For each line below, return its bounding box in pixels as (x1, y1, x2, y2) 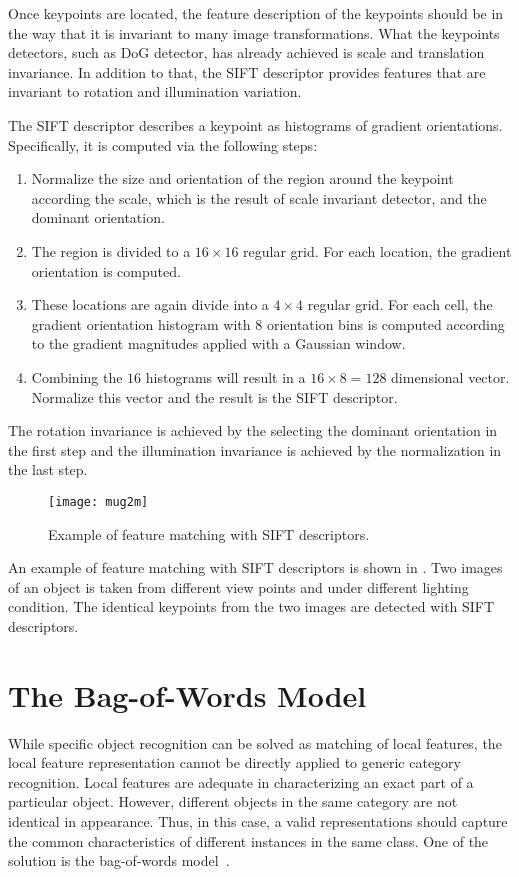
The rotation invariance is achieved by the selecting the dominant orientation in (8, 420, 498, 441)
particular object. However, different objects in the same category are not (8, 791, 458, 812)
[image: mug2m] (48, 494, 149, 509)
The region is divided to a (31, 240, 191, 261)
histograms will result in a (145, 366, 306, 387)
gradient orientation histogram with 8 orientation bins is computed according (31, 313, 505, 334)
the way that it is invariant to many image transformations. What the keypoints (8, 22, 500, 43)
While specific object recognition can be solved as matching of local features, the (8, 732, 502, 753)
